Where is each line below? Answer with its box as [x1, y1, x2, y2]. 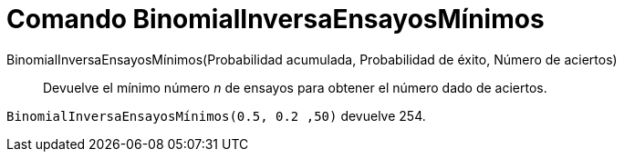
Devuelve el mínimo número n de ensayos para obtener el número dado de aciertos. [43, 79, 547, 95]
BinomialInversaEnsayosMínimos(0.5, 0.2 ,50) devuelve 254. [6, 107, 426, 124]
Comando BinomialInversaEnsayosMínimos [6, 4, 545, 35]
